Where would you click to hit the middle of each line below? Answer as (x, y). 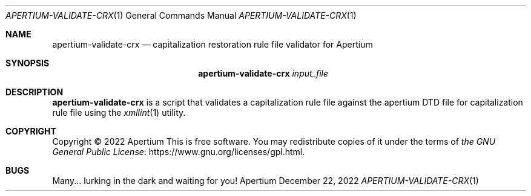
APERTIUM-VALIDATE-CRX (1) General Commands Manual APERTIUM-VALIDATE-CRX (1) (181, 15)
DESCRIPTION (35, 92)
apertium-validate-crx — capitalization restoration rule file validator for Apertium (213, 44)
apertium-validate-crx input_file (263, 73)
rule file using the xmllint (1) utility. (119, 112)
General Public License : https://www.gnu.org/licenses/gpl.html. (179, 152)
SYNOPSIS (28, 63)
